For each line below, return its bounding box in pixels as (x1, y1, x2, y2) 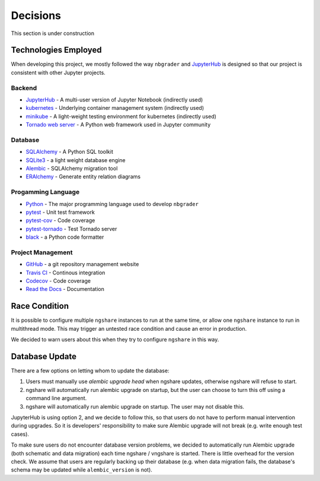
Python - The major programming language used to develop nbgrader (25, 200, 199, 207)
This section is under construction (11, 30, 95, 37)
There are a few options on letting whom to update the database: (11, 367, 169, 374)
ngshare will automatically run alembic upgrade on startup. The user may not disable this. (25, 403, 245, 410)
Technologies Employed (11, 45, 102, 55)
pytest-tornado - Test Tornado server (25, 225, 117, 232)
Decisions (11, 9, 62, 22)
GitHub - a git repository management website (25, 261, 139, 268)
